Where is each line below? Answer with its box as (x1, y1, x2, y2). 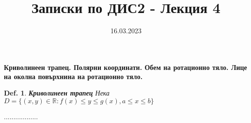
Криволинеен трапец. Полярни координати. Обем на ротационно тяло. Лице (4, 62, 247, 72)
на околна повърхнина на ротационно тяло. (4, 71, 143, 82)
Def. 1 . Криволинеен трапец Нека (4, 87, 110, 97)
